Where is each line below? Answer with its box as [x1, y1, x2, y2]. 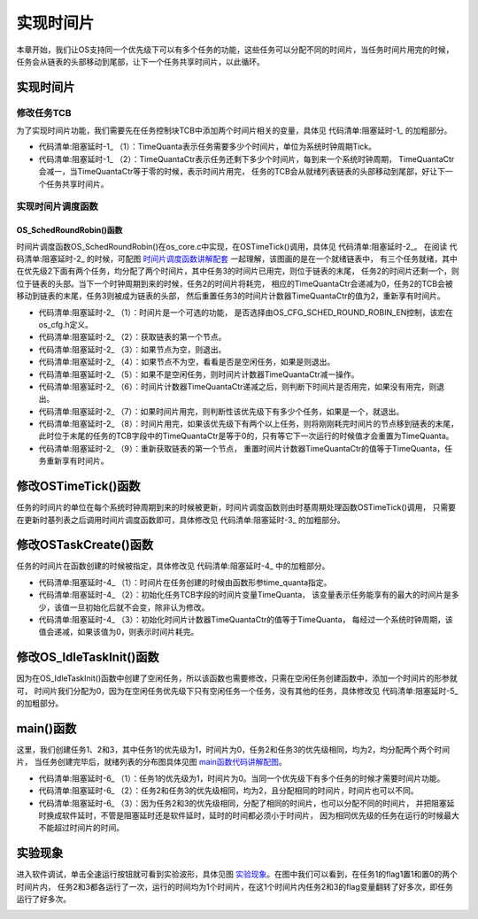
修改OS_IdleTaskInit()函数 [16, 650, 159, 665]
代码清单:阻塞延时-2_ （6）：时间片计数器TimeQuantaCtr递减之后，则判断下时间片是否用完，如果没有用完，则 [38, 381, 437, 391]
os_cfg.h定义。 [38, 319, 93, 329]
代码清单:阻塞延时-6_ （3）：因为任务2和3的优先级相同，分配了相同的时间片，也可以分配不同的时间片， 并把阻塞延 [38, 798, 455, 808]
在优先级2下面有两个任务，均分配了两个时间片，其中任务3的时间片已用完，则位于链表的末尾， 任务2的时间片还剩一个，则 [16, 266, 459, 276]
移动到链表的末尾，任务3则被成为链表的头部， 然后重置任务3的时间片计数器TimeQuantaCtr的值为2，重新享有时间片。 [16, 290, 446, 301]
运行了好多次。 [16, 894, 71, 905]
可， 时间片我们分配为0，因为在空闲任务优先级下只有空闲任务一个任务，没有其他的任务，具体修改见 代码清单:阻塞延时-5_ [16, 685, 459, 696]
